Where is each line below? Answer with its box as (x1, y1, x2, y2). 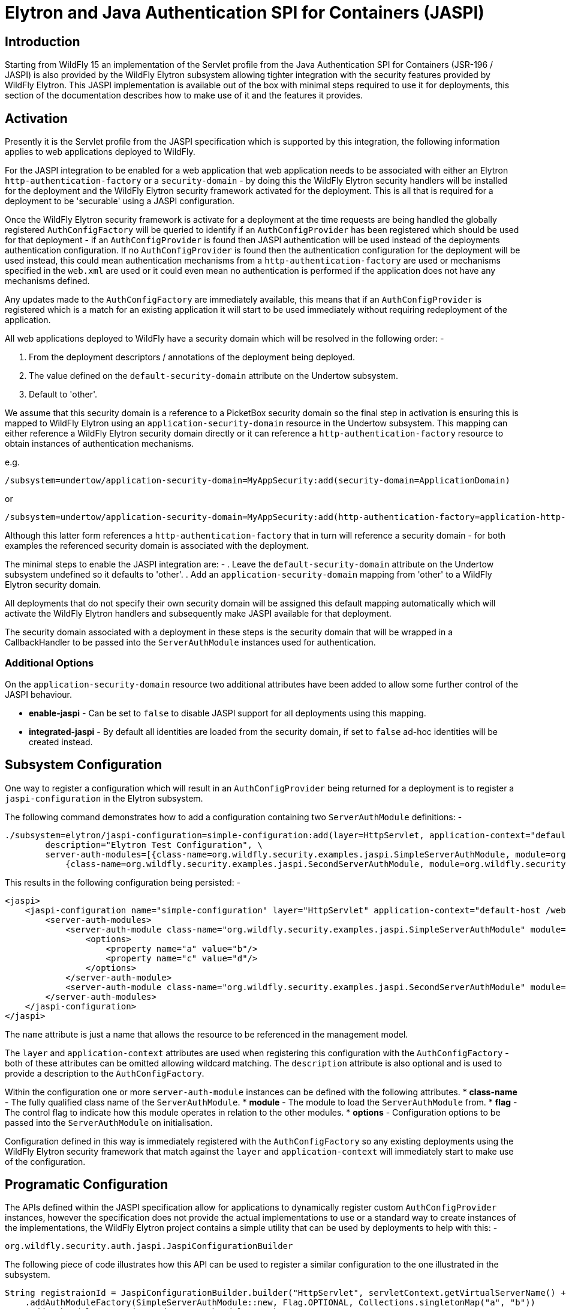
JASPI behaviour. (5, 689, 73, 700)
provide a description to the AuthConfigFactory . (5, 1068, 204, 1078)
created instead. (29, 736, 93, 747)
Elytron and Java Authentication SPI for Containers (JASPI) (5, 2, 484, 23)
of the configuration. (5, 1156, 86, 1167)
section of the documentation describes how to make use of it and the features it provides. (5, 90, 363, 101)
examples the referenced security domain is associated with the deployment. (5, 540, 309, 551)
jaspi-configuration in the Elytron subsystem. (5, 793, 203, 803)
